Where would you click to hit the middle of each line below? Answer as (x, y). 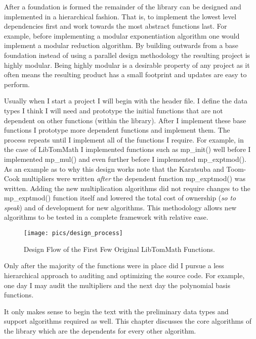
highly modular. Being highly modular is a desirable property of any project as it (127, 65)
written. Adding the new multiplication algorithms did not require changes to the (127, 188)
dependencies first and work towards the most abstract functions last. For (116, 26)
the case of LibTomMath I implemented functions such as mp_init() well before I (128, 149)
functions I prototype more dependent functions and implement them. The (117, 130)
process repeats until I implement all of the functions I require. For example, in (124, 139)
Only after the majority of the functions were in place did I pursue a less (114, 266)
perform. (17, 84)
